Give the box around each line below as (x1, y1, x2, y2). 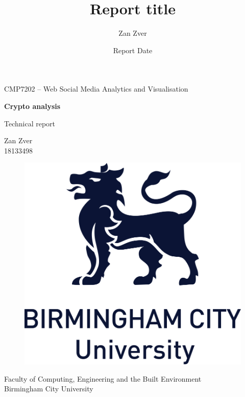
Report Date (113, 45, 153, 55)
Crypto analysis (4, 100, 61, 111)
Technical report (4, 118, 56, 128)
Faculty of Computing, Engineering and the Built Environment (4, 373, 202, 384)
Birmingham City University (4, 383, 93, 394)
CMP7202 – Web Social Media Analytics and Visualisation (4, 83, 188, 94)
